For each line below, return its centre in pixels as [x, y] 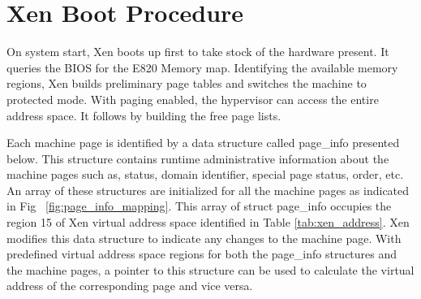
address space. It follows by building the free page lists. [144, 115]
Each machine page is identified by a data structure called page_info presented [203, 143]
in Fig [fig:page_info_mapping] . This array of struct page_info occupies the [199, 206]
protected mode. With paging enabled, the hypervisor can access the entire [193, 99]
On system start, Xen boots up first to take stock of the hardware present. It [198, 52]
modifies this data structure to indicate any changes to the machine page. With [204, 238]
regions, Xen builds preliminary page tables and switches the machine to [187, 83]
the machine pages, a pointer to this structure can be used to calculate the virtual [210, 269]
